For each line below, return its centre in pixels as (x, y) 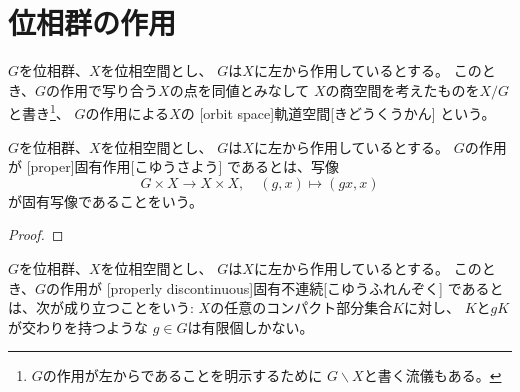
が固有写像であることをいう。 (106, 200)
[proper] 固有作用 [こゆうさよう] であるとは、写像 (182, 166)
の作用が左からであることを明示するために (182, 375)
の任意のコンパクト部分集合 (301, 307)
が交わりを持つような (78, 326)
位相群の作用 (92, 22)
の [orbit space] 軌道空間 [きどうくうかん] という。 (338, 112)
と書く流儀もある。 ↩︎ (432, 375)
